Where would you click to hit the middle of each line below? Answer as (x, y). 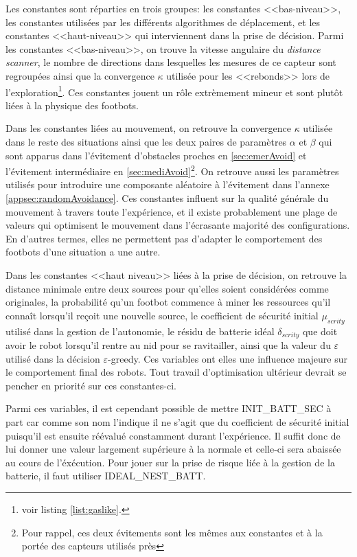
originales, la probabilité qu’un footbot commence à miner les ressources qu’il (168, 302)
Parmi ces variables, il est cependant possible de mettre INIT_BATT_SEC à (169, 408)
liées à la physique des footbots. (72, 105)
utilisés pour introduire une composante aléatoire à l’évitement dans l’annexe (168, 184)
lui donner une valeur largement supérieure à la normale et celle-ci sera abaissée (173, 449)
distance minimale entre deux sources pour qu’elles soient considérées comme (167, 288)
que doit (320, 331)
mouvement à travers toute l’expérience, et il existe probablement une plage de (172, 211)
